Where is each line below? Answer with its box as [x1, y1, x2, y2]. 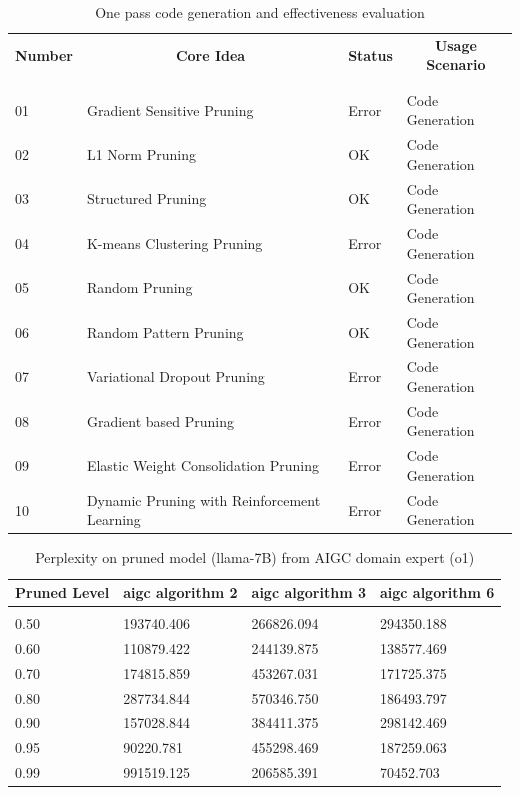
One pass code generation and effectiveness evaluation [95, 2, 425, 22]
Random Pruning [86, 277, 193, 298]
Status [348, 44, 393, 65]
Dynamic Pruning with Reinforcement [86, 489, 321, 510]
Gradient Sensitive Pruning [86, 99, 254, 120]
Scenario [426, 54, 486, 75]
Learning [86, 509, 141, 530]
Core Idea [175, 44, 246, 65]
